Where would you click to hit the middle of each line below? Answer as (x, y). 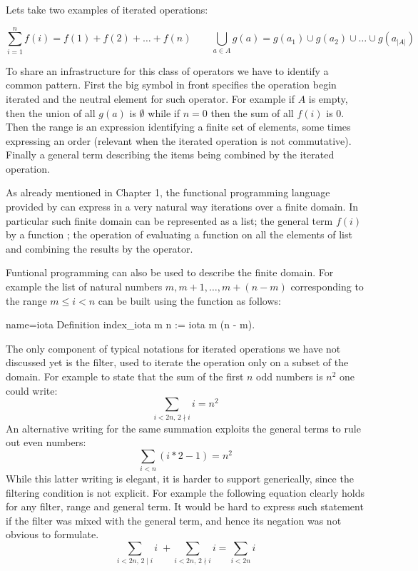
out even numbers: (46, 442)
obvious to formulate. (52, 534)
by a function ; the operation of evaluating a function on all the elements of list (179, 234)
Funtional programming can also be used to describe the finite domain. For (170, 272)
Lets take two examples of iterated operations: (107, 9)
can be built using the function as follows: (189, 300)
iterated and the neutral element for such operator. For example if (150, 98)
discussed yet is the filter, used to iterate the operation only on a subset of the (177, 362)
